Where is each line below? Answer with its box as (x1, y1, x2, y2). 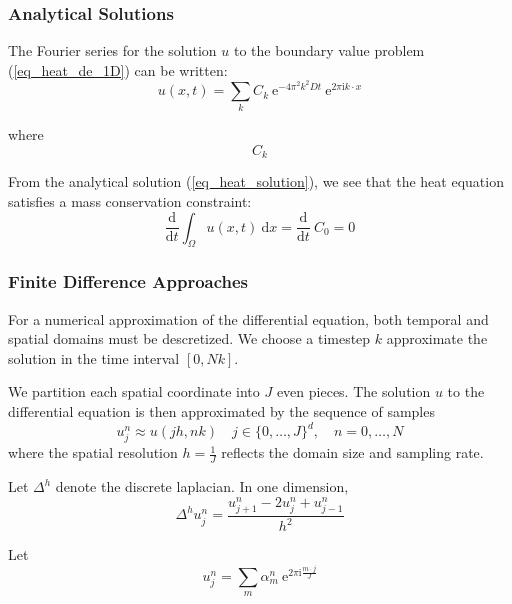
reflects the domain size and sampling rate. (221, 442, 484, 463)
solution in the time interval (8, 347, 180, 368)
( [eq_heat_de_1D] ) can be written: (8, 59, 228, 80)
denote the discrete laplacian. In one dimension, (55, 476, 349, 497)
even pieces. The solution (276, 381, 431, 402)
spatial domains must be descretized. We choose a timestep (8, 328, 371, 349)
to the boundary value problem (233, 40, 425, 61)
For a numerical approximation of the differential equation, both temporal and (8, 308, 489, 329)
